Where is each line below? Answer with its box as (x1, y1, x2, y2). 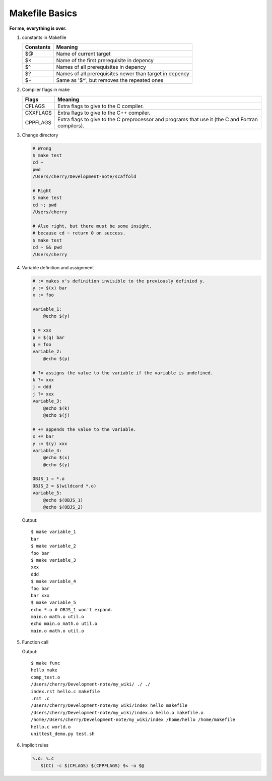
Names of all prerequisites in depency (56, 64, 146, 71)
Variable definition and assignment (22, 264, 94, 270)
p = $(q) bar (32, 334, 65, 340)
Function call (22, 639, 49, 645)
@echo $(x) (43, 455, 70, 461)
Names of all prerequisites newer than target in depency (56, 70, 190, 77)
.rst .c (31, 696, 50, 701)
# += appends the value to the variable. (32, 426, 137, 432)
